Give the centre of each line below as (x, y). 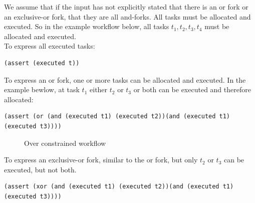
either (99, 89)
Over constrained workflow (65, 143)
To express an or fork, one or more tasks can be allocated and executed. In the (125, 79)
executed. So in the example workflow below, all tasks (87, 26)
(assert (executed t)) (42, 63)
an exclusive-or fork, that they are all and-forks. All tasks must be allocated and (127, 16)
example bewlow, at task (42, 89)
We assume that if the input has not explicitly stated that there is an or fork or (126, 7)
